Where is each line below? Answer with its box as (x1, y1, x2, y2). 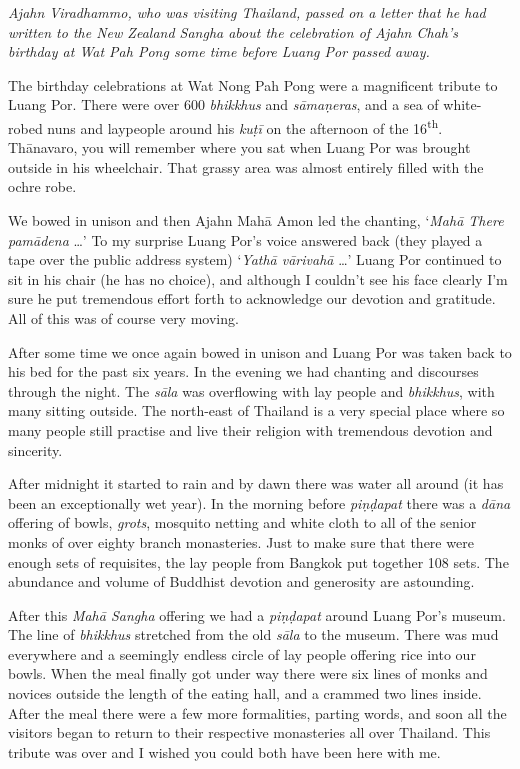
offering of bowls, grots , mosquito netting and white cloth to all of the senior (8, 512, 477, 533)
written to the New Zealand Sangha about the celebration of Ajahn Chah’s (8, 21, 458, 42)
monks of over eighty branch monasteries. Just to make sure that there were (8, 531, 474, 552)
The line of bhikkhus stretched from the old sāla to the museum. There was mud (8, 624, 499, 645)
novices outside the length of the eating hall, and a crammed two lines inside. (8, 683, 482, 704)
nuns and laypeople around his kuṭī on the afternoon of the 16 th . (47, 114, 443, 138)
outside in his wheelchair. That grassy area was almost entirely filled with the (8, 156, 484, 177)
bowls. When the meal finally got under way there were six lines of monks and (8, 663, 488, 684)
